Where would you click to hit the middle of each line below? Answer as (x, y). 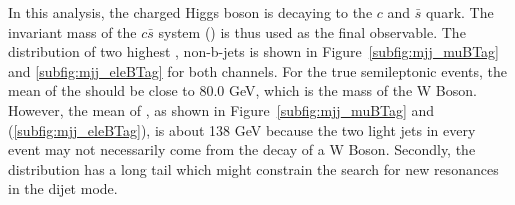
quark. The (459, 12)
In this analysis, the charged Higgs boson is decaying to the (190, 12)
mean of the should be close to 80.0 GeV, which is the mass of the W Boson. (242, 90)
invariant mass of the (72, 31)
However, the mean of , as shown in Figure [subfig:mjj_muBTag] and (221, 109)
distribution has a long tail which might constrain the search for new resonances (253, 168)
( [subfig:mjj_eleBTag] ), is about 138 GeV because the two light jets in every (242, 129)
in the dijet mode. (63, 188)
